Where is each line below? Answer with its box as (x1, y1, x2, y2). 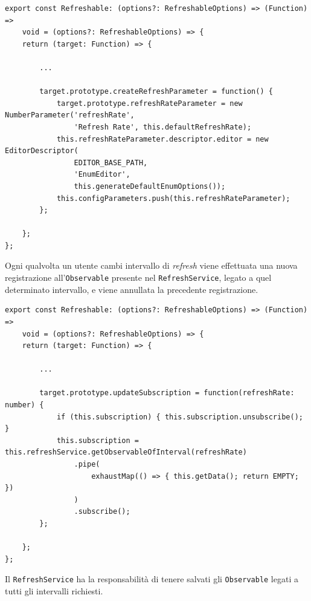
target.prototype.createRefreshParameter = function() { (39, 87, 273, 96)
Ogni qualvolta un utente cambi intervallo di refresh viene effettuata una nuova (5, 259, 298, 272)
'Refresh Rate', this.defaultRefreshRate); (74, 122, 252, 131)
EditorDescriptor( (5, 146, 79, 156)
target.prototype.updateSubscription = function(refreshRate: (39, 389, 295, 398)
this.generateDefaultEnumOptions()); (74, 182, 226, 191)
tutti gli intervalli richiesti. (5, 585, 103, 597)
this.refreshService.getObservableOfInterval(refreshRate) (5, 448, 247, 457)
